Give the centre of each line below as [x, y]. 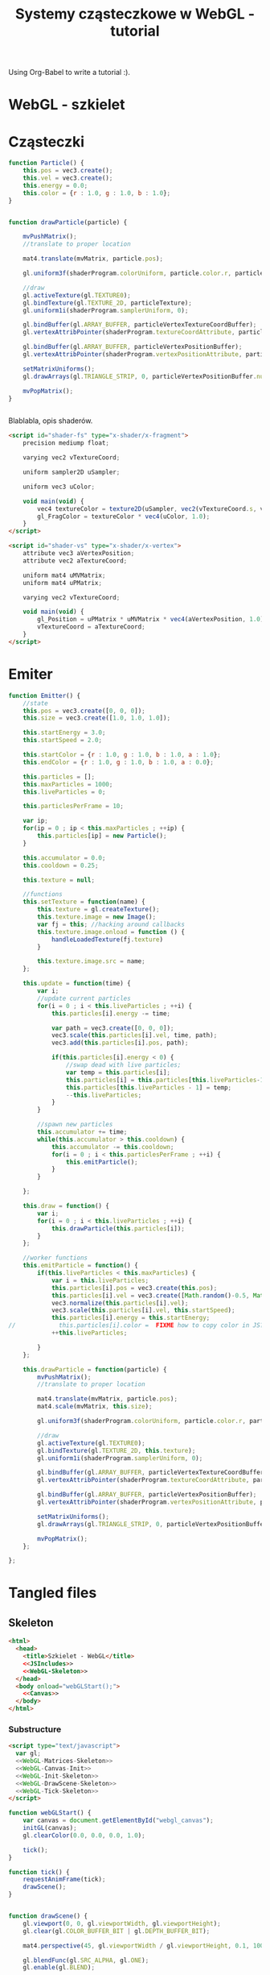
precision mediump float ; [66, 443]
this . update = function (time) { [77, 984]
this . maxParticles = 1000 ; [68, 784]
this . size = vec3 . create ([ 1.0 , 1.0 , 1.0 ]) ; [97, 718]
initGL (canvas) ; [50, 1828]
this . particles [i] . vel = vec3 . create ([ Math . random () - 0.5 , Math [159, 1295]
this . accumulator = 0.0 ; [64, 858]
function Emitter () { [45, 695]
